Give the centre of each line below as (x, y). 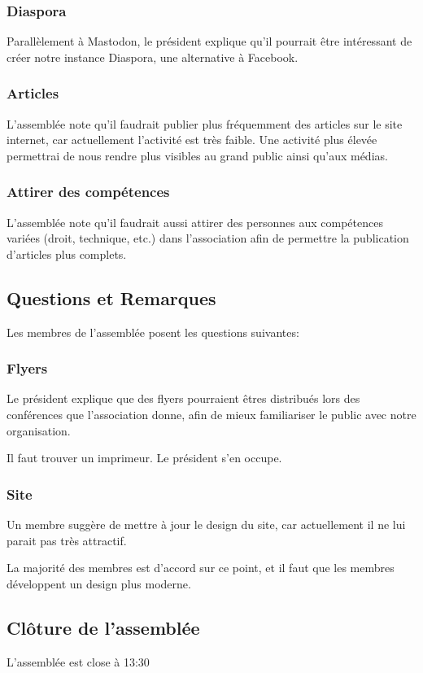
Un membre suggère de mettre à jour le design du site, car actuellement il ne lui (206, 524)
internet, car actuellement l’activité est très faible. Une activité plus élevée (192, 140)
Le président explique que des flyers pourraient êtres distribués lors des (183, 398)
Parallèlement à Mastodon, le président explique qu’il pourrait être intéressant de (209, 41)
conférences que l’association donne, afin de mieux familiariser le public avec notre (211, 415)
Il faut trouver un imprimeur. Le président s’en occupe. (144, 458)
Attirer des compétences (88, 192)
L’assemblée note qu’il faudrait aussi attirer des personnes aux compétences (195, 222)
